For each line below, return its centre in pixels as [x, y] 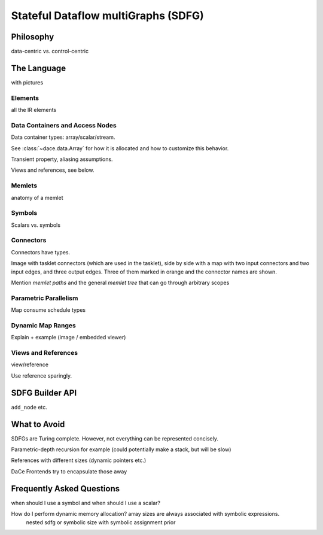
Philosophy [33, 37]
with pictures [27, 82]
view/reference [30, 364]
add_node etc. [29, 407]
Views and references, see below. [53, 170]
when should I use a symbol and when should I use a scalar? [86, 503]
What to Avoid [38, 424]
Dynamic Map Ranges [43, 325]
